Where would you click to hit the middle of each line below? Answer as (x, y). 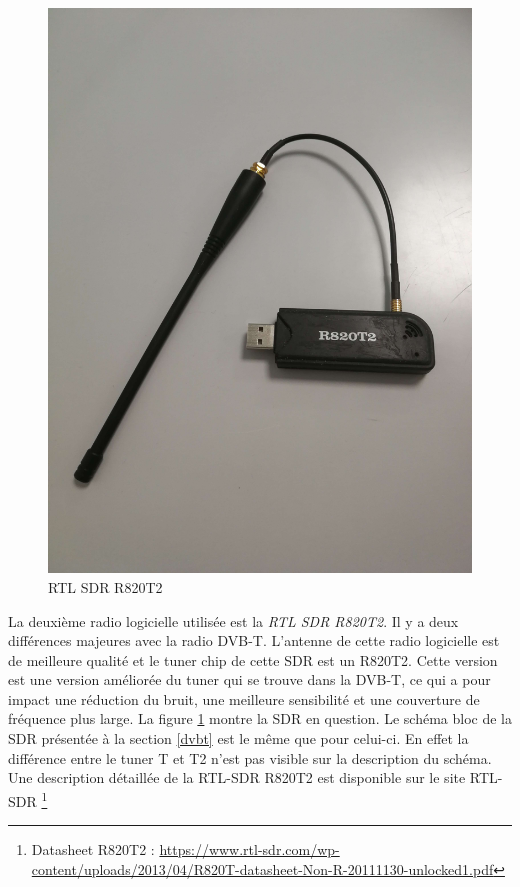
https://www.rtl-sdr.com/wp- (249, 849)
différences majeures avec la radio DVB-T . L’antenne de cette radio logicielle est (254, 640)
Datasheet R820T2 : (93, 849)
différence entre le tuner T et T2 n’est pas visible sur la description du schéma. (250, 757)
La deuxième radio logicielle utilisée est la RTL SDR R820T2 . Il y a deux (233, 620)
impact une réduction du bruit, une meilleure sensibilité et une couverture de (244, 698)
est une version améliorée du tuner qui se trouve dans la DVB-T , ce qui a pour (249, 679)
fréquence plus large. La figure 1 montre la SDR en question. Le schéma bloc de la (260, 718)
